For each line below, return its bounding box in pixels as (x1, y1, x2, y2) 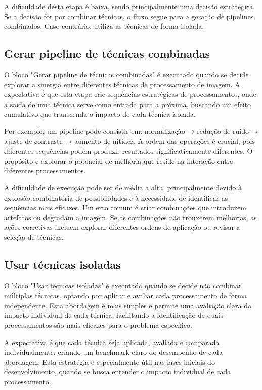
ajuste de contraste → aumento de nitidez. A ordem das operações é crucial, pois (4, 135, 255, 146)
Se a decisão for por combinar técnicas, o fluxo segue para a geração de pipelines (4, 11, 254, 21)
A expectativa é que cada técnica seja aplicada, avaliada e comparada (4, 336, 220, 347)
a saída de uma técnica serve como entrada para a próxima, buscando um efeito (4, 99, 251, 109)
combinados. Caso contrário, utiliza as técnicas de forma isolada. (4, 21, 204, 31)
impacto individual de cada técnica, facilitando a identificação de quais (4, 310, 224, 320)
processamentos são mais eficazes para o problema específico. (4, 320, 192, 330)
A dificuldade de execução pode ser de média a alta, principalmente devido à (4, 182, 242, 192)
